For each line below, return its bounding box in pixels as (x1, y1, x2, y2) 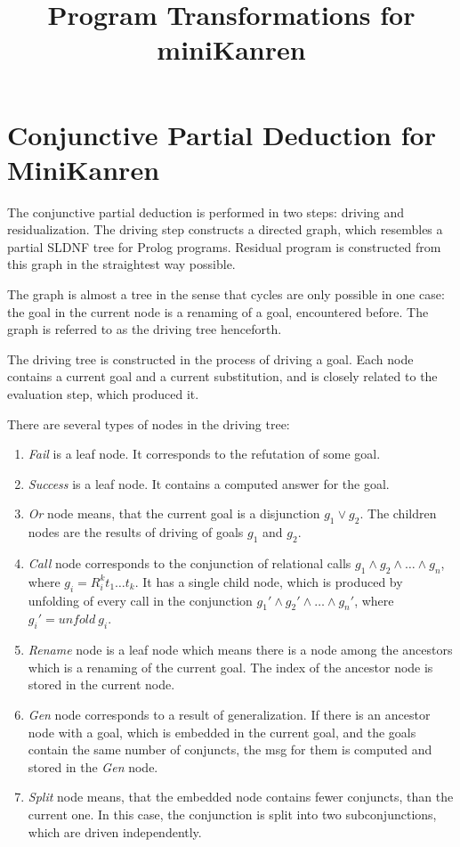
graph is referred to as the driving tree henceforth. (7, 320, 282, 338)
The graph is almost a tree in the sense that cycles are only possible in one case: (7, 285, 445, 304)
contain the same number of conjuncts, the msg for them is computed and (28, 740, 432, 759)
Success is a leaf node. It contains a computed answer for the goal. (28, 474, 390, 493)
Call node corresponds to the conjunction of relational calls (28, 554, 351, 572)
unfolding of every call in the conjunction (28, 590, 253, 609)
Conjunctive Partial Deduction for (7, 116, 436, 152)
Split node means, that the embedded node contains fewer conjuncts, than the (28, 787, 454, 806)
